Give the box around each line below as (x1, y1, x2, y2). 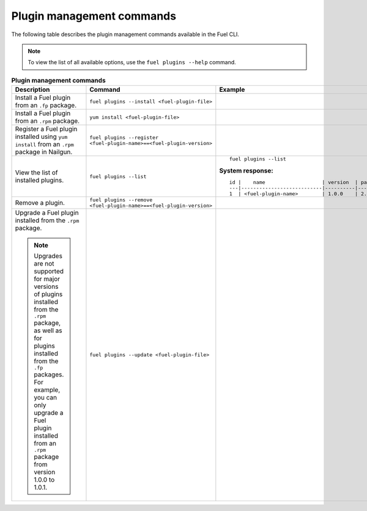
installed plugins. (15, 176, 64, 185)
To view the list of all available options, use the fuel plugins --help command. (28, 59, 237, 66)
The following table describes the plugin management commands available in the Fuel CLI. (11, 31, 240, 38)
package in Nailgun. (15, 147, 73, 156)
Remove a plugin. (15, 199, 65, 207)
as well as (34, 326, 62, 335)
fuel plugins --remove (89, 196, 153, 203)
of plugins (34, 290, 63, 299)
